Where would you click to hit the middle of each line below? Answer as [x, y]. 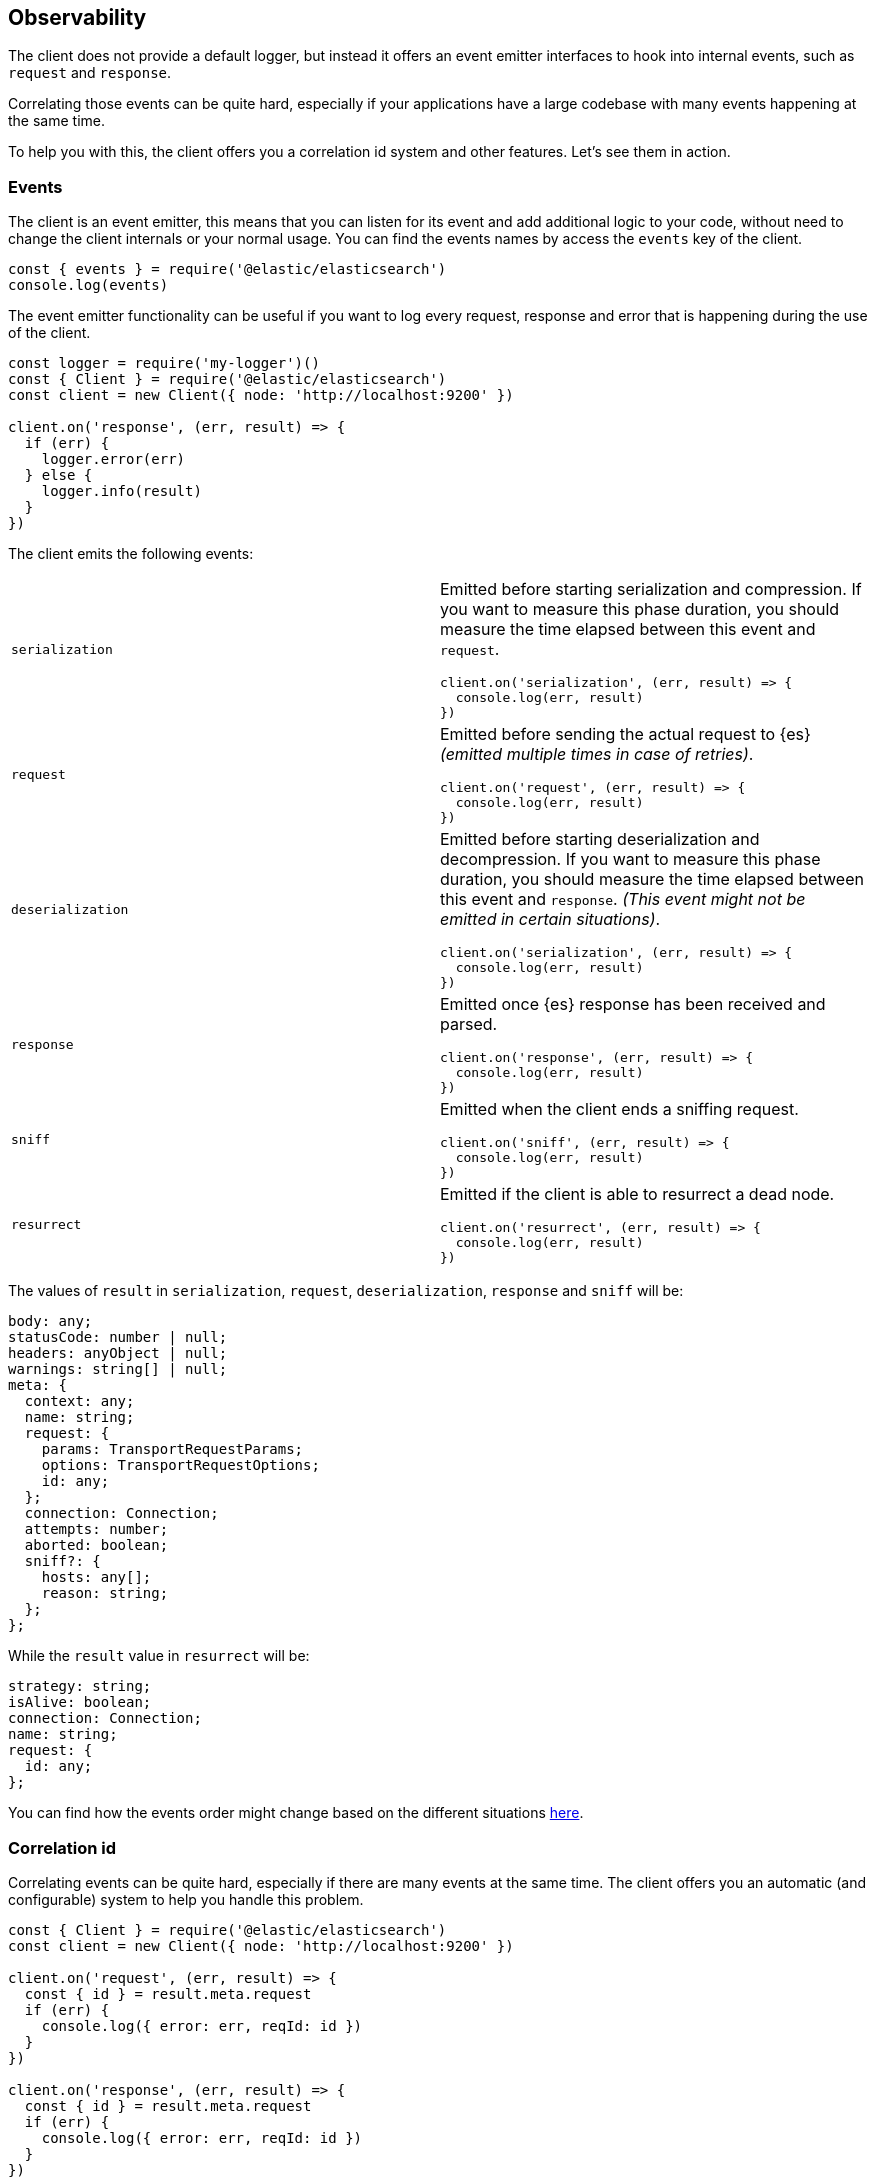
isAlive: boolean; [80, 1702]
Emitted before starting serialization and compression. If [651, 589]
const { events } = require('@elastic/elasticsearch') [227, 269]
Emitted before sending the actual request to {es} [625, 734]
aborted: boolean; [96, 1545]
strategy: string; [80, 1686]
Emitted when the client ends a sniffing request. [619, 1109]
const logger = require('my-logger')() [164, 363]
